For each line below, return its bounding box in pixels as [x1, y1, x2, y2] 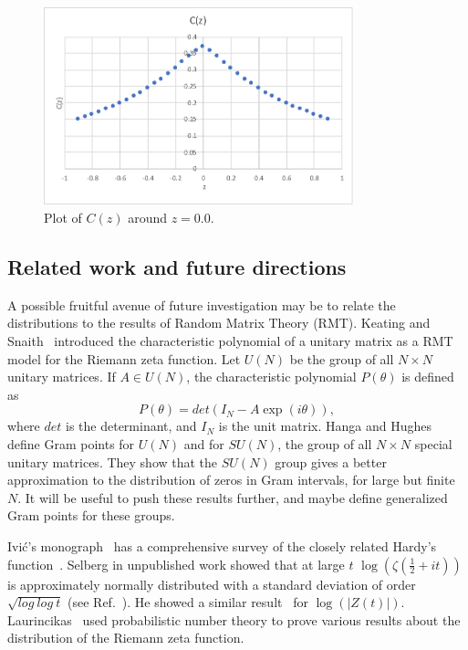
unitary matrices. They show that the [7, 452, 218, 471]
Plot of [44, 208, 82, 227]
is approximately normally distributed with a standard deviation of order [7, 574, 416, 593]
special [414, 435, 452, 453]
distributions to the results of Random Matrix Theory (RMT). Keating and [7, 313, 431, 332]
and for [183, 435, 224, 453]
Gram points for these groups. [7, 506, 175, 525]
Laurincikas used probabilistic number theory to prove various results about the [7, 610, 461, 629]
